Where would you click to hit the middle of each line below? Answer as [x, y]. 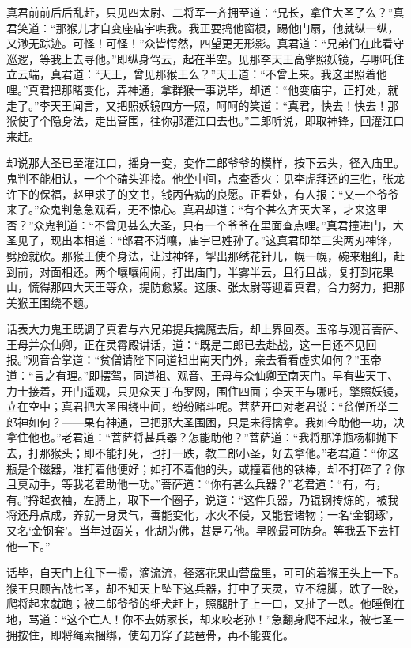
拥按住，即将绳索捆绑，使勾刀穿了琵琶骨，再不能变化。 [150, 634]
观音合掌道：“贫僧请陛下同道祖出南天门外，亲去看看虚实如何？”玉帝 [205, 360]
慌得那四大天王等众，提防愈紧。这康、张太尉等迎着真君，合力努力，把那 [216, 287]
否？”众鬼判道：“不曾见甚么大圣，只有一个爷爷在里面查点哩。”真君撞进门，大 [205, 224]
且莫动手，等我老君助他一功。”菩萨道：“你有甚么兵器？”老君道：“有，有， [197, 484]
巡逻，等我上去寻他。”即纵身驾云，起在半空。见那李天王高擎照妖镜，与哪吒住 [205, 58]
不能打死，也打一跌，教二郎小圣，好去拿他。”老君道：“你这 [247, 453]
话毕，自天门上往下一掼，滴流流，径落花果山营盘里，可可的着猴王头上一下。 [205, 572]
